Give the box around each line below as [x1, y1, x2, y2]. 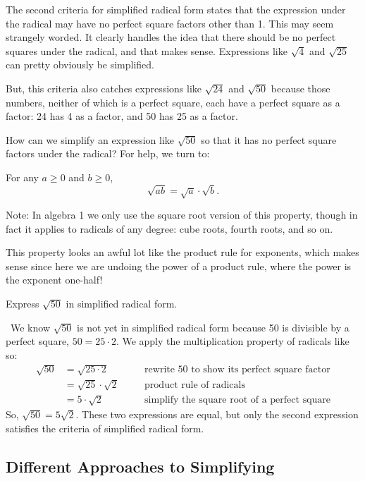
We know [10, 319, 50, 334]
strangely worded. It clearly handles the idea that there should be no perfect [6, 30, 336, 44]
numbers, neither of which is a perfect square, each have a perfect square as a [6, 95, 340, 109]
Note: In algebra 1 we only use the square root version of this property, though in [6, 207, 358, 222]
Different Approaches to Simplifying [6, 455, 275, 477]
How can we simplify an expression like [6, 132, 175, 147]
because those [271, 80, 330, 95]
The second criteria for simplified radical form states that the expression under [6, 2, 346, 16]
